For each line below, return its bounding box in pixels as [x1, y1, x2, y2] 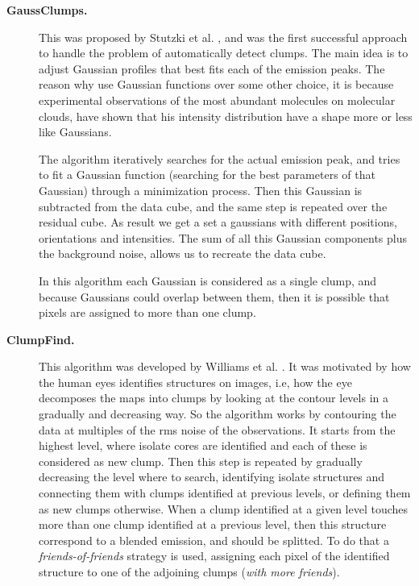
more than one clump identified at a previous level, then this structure [39, 516, 387, 533]
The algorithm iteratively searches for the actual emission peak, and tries [39, 150, 400, 167]
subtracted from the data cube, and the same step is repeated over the [39, 197, 388, 214]
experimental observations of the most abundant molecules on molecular [39, 91, 396, 108]
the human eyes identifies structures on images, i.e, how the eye [39, 373, 352, 390]
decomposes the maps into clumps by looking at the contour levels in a [39, 389, 388, 406]
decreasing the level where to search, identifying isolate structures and [39, 468, 385, 485]
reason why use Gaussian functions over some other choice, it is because [39, 76, 394, 93]
